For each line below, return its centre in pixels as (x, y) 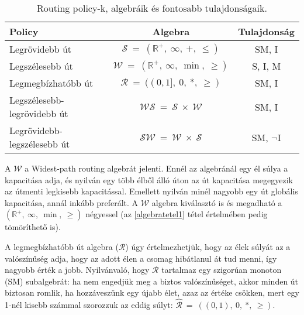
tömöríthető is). (33, 227)
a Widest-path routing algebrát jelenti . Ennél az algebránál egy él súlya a (156, 168)
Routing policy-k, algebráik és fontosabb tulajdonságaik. (152, 8)
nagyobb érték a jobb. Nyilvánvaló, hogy (77, 270)
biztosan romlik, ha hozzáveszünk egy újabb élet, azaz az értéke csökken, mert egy (152, 292)
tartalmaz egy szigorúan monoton (222, 270)
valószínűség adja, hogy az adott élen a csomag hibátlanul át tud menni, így (141, 258)
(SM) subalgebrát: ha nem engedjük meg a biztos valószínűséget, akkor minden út (152, 281)
